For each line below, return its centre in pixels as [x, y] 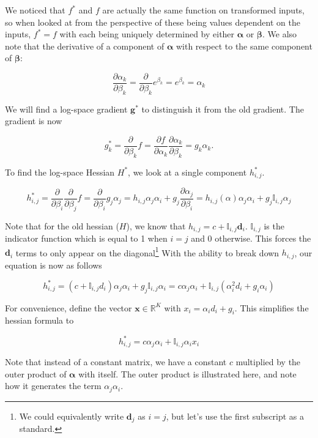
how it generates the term [53, 386]
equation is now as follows [54, 265]
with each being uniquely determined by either [147, 34]
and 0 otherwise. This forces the [251, 238]
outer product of [36, 373]
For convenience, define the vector [68, 307]
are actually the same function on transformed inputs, [203, 10]
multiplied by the [268, 362]
